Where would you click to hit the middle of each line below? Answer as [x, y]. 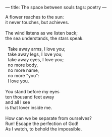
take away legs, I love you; [35, 54]
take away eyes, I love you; [36, 59]
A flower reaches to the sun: [35, 17]
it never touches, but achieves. [37, 22]
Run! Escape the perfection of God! [42, 123]
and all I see [18, 102]
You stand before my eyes [32, 92]
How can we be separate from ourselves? [48, 118]
